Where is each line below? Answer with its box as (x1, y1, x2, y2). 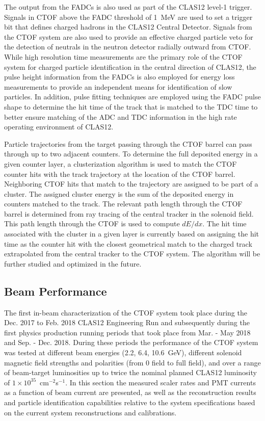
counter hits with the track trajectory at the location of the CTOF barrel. (4, 168, 235, 179)
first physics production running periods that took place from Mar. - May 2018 (4, 327, 251, 337)
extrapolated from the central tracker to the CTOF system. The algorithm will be (4, 248, 260, 259)
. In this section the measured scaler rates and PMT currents (65, 377, 256, 387)
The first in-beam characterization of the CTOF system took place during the (4, 307, 247, 318)
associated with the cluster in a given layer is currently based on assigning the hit (4, 228, 259, 239)
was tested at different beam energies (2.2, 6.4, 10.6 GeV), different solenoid (4, 347, 242, 358)
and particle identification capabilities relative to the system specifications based (4, 397, 255, 407)
